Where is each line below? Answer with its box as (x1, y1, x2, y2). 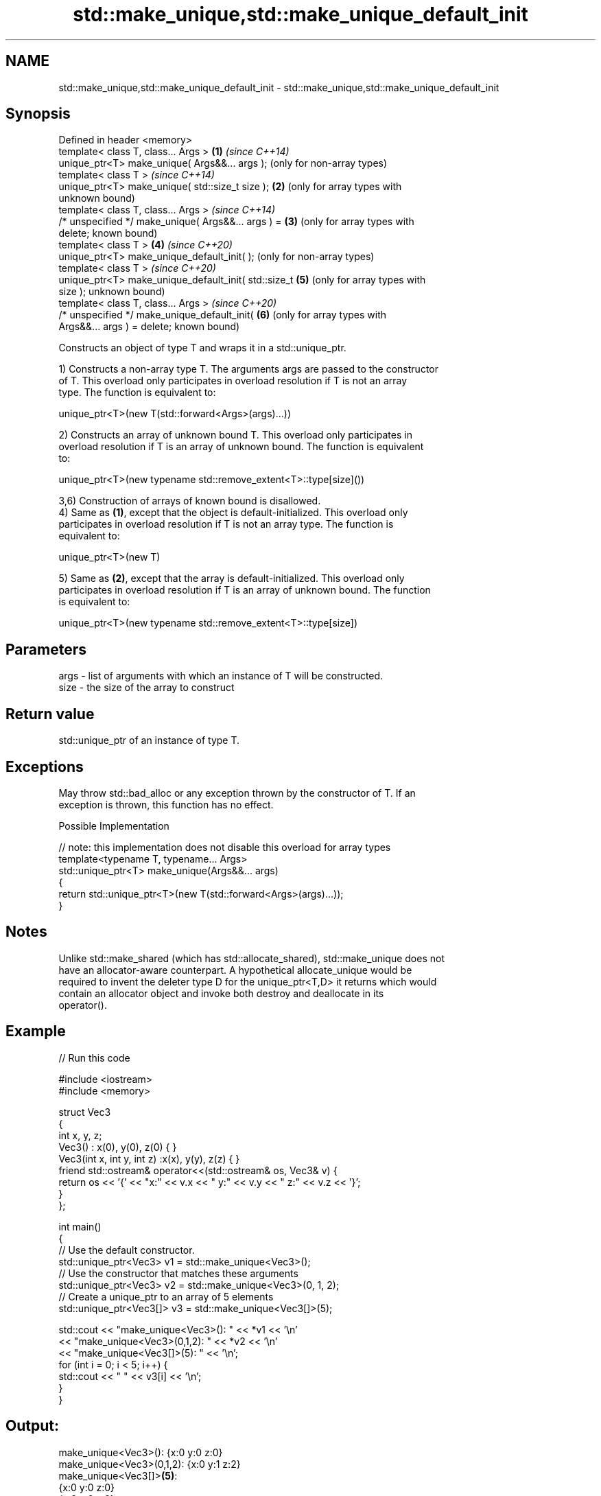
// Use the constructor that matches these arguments (58, 1267, 298, 1279)
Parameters (5, 640, 86, 658)
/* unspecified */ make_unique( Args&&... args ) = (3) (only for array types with (58, 215, 414, 228)
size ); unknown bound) (58, 285, 165, 298)
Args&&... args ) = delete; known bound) (58, 320, 240, 333)
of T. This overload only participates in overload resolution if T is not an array (58, 375, 408, 387)
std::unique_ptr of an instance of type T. (58, 734, 240, 747)
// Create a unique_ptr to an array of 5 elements (58, 1290, 274, 1302)
